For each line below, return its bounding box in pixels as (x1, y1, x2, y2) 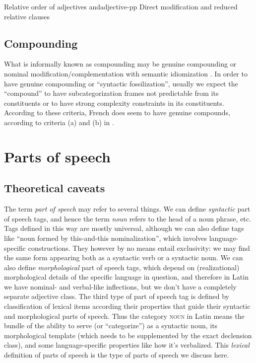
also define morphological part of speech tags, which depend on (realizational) (4, 262, 240, 272)
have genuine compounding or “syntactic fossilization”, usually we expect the (4, 78, 238, 88)
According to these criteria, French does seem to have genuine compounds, (4, 107, 231, 118)
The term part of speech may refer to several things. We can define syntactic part (4, 204, 251, 214)
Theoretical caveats (4, 180, 105, 196)
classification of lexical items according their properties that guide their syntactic (4, 301, 251, 311)
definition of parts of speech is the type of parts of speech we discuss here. (4, 350, 229, 360)
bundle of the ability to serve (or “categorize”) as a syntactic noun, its (4, 320, 218, 331)
